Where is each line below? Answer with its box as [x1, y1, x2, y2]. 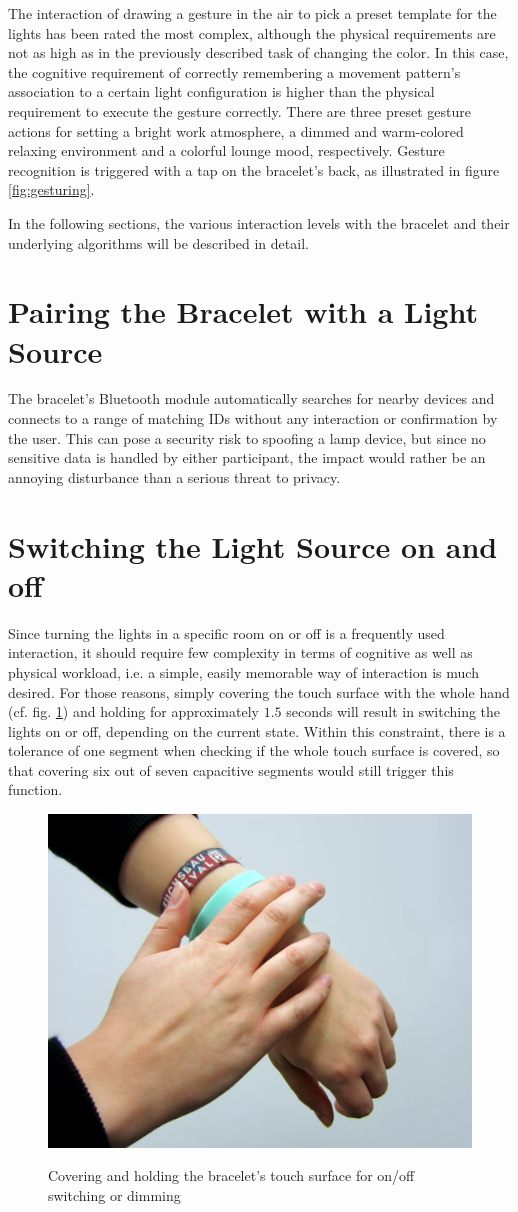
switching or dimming [48, 1184, 181, 1205]
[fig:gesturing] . [8, 179, 95, 200]
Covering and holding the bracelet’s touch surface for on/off [48, 1165, 415, 1186]
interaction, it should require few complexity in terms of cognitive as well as [8, 642, 473, 663]
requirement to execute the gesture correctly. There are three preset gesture [8, 100, 471, 121]
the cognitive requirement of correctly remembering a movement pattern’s [8, 61, 461, 82]
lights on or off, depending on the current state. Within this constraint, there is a [8, 720, 506, 741]
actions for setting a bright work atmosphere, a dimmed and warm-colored [8, 120, 464, 141]
